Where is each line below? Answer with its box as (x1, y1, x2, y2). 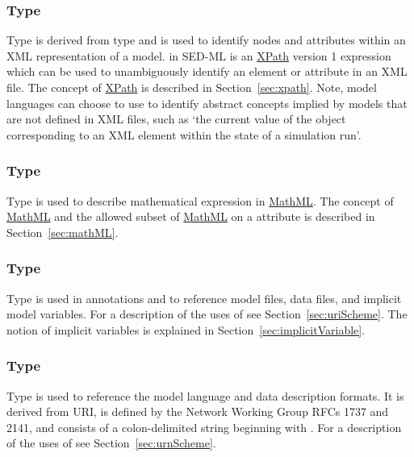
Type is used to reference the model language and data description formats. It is (6, 387, 404, 404)
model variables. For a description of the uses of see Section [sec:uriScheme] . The (6, 305, 408, 322)
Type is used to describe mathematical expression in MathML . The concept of (6, 192, 394, 209)
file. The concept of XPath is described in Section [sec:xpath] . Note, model (6, 79, 377, 95)
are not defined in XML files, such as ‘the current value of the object (6, 110, 346, 127)
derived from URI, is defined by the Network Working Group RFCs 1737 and (6, 403, 389, 420)
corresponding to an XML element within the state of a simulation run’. (6, 126, 362, 143)
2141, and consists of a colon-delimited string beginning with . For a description (6, 418, 402, 435)
